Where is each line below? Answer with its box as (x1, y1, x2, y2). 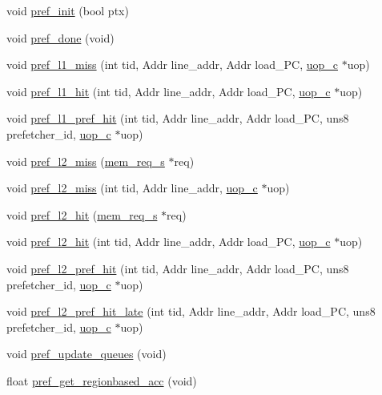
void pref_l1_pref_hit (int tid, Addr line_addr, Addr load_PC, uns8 (6, 110, 349, 127)
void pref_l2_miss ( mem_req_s (6, 152, 165, 169)
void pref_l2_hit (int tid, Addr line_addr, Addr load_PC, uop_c (6, 233, 331, 250)
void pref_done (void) (6, 29, 115, 46)
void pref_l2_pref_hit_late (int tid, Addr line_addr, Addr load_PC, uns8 (6, 303, 376, 320)
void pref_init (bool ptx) (6, 2, 129, 18)
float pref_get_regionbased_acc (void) (6, 372, 197, 389)
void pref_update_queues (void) (6, 345, 167, 362)
